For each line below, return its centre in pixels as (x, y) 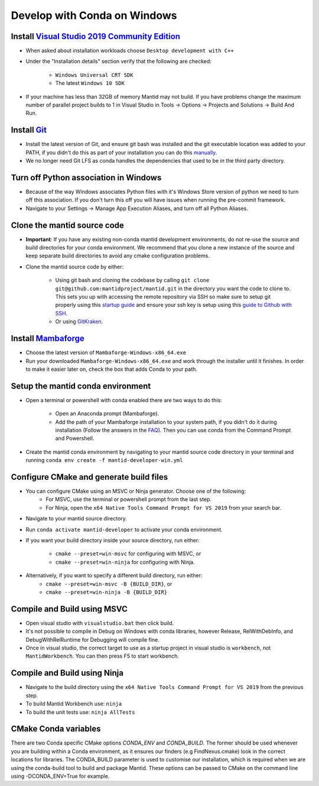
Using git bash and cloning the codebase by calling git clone (132, 280)
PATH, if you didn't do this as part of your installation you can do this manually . (121, 152)
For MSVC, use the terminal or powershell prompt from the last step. (129, 499)
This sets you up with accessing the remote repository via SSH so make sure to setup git (163, 297)
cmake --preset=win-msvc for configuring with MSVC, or (128, 554)
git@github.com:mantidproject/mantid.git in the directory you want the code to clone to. (173, 288)
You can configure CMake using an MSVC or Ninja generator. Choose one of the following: (136, 491)
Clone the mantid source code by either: (75, 267)
